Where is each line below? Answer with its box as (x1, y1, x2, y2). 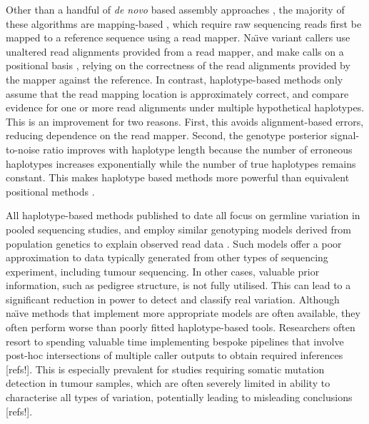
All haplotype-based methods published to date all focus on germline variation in (6, 208, 360, 223)
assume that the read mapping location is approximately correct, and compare (6, 86, 349, 101)
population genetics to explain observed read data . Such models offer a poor (6, 236, 342, 251)
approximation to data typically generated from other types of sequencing (6, 250, 328, 265)
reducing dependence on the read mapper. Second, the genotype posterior (6, 128, 328, 143)
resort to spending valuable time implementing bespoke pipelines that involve (6, 333, 344, 348)
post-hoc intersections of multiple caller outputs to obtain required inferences (6, 348, 343, 363)
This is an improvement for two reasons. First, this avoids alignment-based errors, (6, 113, 364, 128)
